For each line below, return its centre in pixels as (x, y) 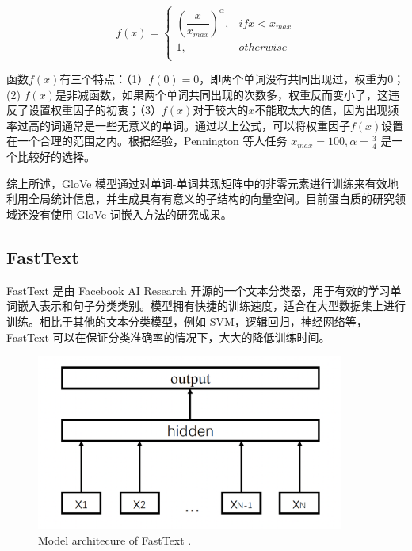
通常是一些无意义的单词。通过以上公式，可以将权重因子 (206, 125)
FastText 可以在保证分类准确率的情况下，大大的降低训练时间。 (168, 337)
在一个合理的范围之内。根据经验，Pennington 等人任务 (147, 141)
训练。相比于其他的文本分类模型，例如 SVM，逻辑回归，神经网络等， (187, 321)
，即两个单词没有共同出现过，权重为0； (302, 79)
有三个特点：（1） (104, 79)
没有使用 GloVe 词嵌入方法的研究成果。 (130, 214)
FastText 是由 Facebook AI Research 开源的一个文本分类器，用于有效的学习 (198, 290)
